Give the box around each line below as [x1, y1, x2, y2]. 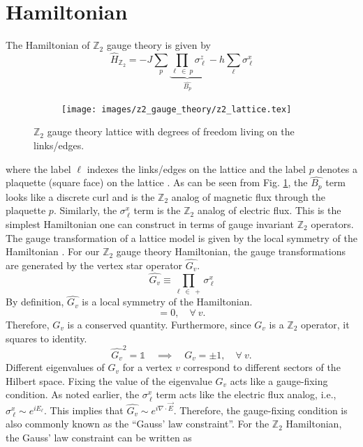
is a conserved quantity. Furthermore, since [67, 317, 251, 331]
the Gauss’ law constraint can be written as [6, 430, 192, 444]
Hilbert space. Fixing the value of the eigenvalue [6, 373, 212, 388]
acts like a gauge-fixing [230, 373, 328, 388]
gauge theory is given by [106, 38, 211, 52]
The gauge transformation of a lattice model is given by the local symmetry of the [6, 230, 357, 245]
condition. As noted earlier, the [6, 387, 140, 402]
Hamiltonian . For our [6, 244, 100, 259]
